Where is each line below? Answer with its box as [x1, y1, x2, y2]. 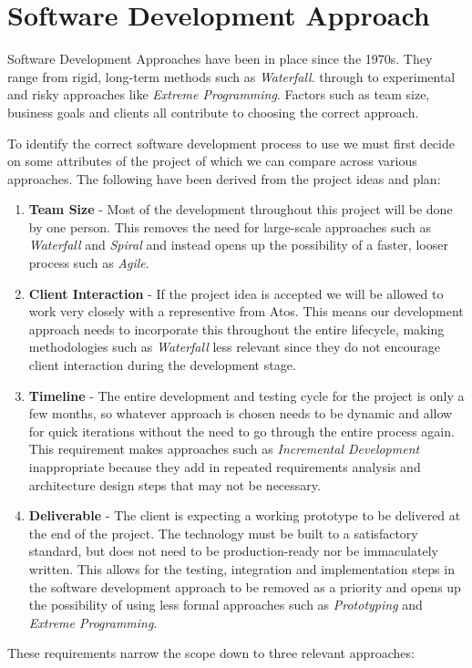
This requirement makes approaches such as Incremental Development [28, 439, 420, 458]
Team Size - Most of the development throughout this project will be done [28, 200, 453, 219]
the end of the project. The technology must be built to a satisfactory [28, 523, 418, 542]
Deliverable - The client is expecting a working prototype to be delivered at [28, 506, 461, 525]
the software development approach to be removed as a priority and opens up [28, 577, 461, 596]
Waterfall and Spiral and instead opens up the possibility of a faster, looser [28, 235, 448, 254]
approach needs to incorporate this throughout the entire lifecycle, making [28, 319, 445, 338]
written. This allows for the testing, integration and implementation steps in [28, 559, 455, 578]
